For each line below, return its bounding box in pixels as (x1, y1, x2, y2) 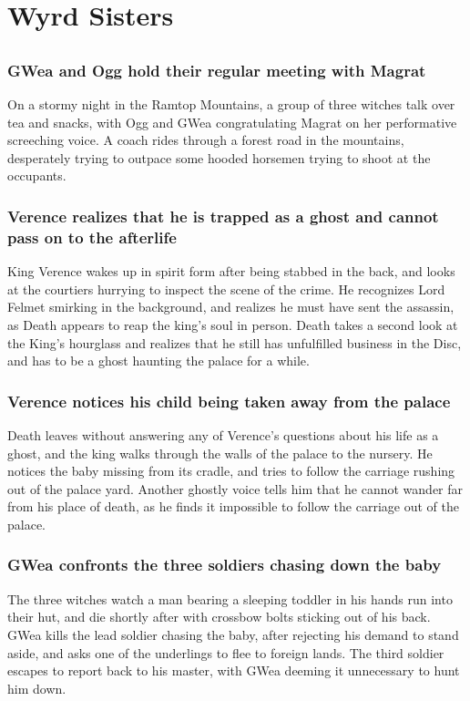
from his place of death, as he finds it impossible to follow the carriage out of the (7, 497, 459, 516)
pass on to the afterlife (7, 225, 177, 248)
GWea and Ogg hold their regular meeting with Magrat (7, 58, 426, 81)
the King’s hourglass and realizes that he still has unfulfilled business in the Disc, (7, 333, 462, 352)
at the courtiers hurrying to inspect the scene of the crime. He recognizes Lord (7, 279, 445, 298)
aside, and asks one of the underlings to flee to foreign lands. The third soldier (7, 643, 444, 662)
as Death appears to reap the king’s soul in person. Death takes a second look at (7, 314, 458, 334)
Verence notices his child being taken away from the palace (7, 389, 451, 412)
